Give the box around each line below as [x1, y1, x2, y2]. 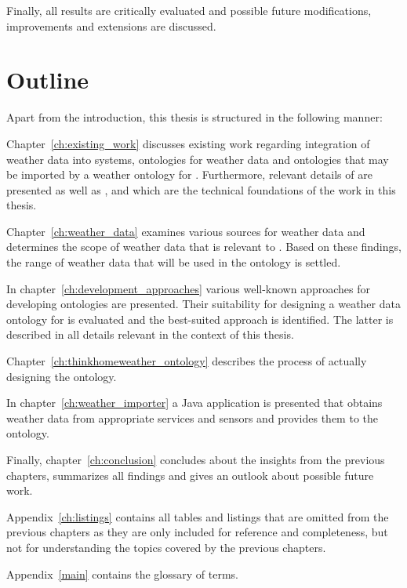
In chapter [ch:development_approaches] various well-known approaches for [6, 280, 371, 296]
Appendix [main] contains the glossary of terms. [6, 565, 238, 582]
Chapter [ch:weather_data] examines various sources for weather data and [6, 223, 365, 239]
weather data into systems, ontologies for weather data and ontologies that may [6, 151, 389, 167]
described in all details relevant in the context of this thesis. [6, 326, 294, 343]
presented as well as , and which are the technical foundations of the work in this [6, 181, 396, 198]
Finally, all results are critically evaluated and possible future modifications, [6, 2, 372, 18]
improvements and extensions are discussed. [6, 17, 216, 34]
